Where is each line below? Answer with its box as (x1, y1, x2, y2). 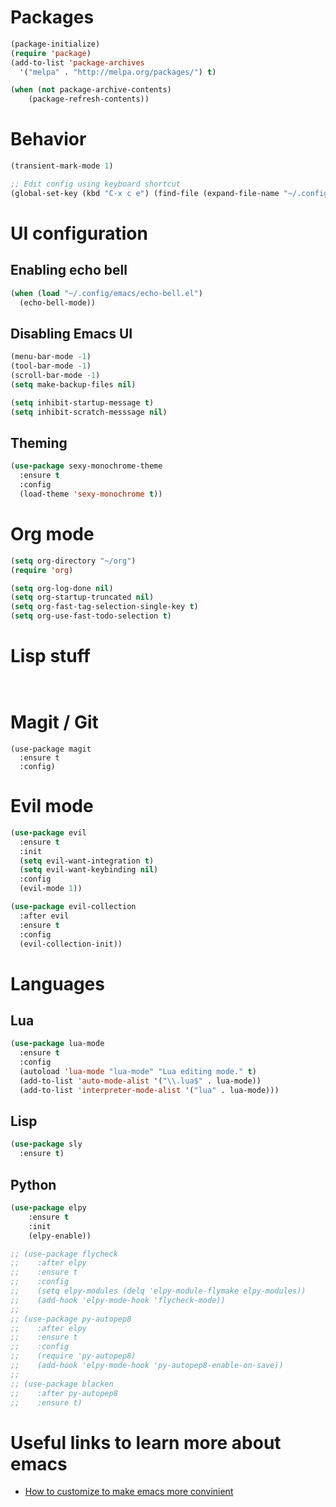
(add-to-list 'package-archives (10, 57, 145, 68)
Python (10, 1176, 57, 1193)
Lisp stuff (10, 645, 91, 668)
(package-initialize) (10, 39, 101, 49)
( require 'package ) (10, 48, 92, 58)
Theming (10, 434, 68, 451)
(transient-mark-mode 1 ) (10, 161, 114, 171)
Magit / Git (10, 711, 99, 734)
